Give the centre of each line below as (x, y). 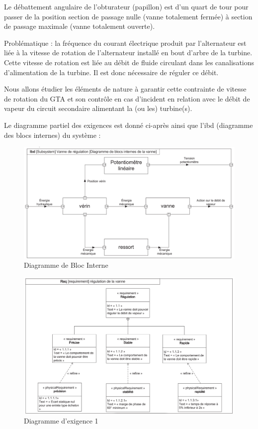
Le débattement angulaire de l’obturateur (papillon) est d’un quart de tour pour (126, 6)
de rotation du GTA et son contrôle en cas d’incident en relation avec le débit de (127, 98)
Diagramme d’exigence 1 (61, 421)
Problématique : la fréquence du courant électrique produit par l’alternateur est (125, 43)
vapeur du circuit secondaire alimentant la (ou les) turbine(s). (98, 108)
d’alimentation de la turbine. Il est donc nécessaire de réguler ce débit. (111, 72)
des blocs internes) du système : (52, 135)
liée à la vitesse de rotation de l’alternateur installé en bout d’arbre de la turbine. (128, 53)
